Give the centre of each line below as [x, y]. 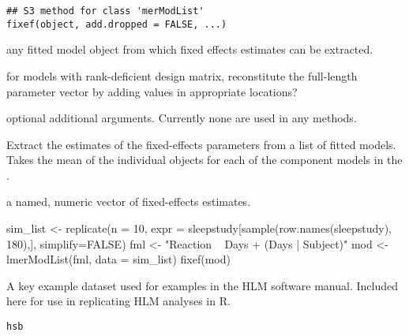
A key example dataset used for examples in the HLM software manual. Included [202, 285]
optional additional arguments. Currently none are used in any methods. [182, 118]
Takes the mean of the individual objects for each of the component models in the [204, 160]
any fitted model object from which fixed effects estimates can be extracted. [190, 49]
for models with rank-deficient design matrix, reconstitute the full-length [182, 75]
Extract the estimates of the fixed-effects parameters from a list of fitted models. [201, 144]
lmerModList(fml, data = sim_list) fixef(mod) [118, 259]
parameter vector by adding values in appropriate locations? [152, 91]
